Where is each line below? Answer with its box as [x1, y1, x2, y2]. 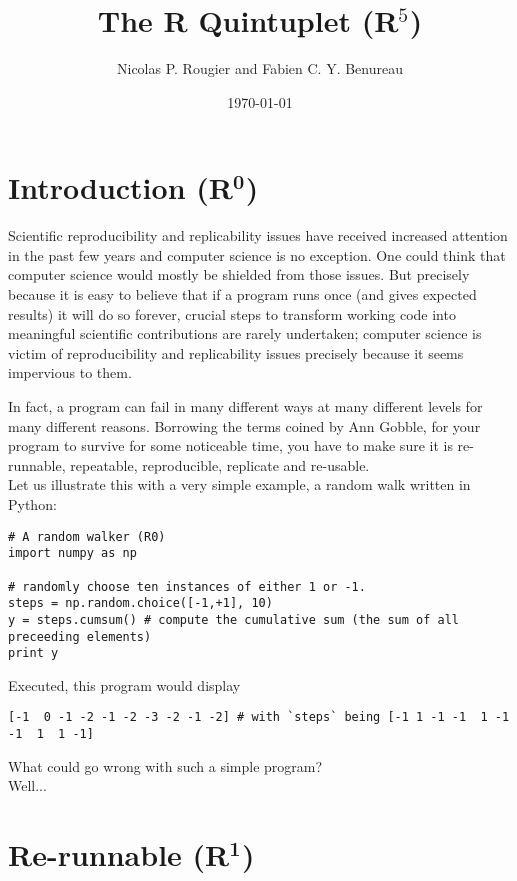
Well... [8, 775, 47, 796]
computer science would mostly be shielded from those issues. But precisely [8, 264, 470, 285]
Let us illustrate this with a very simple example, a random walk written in [8, 474, 471, 495]
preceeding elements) [8, 629, 152, 644]
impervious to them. [8, 362, 132, 383]
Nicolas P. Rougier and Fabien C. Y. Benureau [116, 58, 403, 79]
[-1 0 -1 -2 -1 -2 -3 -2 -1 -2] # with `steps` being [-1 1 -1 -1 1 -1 [8, 710, 510, 725]
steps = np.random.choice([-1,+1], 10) [8, 596, 273, 611]
